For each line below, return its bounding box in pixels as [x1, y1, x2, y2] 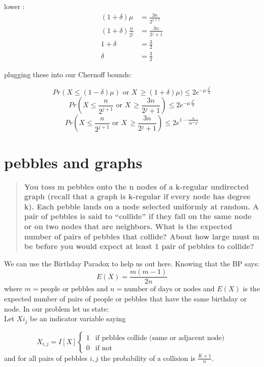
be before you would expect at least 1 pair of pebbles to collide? [24, 241, 254, 252]
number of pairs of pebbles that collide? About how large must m [24, 231, 259, 241]
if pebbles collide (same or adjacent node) [95, 334, 225, 342]
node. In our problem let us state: [4, 303, 109, 314]
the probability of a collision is [101, 352, 195, 363]
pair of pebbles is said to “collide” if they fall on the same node [24, 211, 252, 222]
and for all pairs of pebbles [4, 352, 87, 363]
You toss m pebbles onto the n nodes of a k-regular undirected [24, 181, 249, 192]
